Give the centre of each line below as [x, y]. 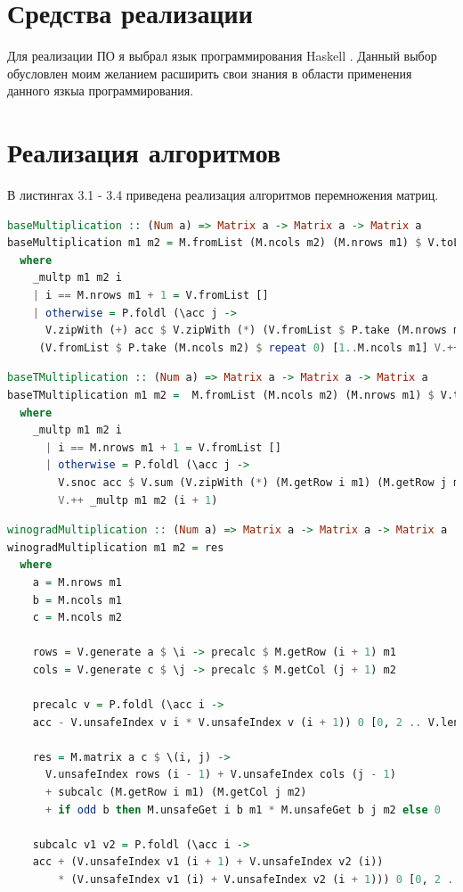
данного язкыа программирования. [101, 91]
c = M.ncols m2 [77, 618]
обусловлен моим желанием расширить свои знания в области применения [210, 73]
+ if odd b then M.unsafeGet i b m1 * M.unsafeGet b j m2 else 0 [243, 809]
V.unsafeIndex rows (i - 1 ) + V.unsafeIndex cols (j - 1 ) [220, 775]
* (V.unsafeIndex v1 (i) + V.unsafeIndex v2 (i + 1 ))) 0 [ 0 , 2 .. [259, 880]
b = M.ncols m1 [77, 600]
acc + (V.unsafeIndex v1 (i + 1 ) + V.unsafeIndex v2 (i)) [208, 862]
